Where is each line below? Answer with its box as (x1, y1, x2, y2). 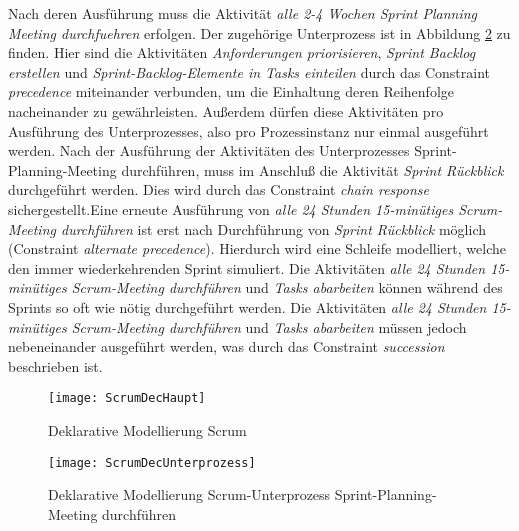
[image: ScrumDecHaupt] (48, 391, 206, 406)
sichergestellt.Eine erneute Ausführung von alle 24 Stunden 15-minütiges (8, 198, 454, 219)
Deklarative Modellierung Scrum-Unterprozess (48, 484, 331, 505)
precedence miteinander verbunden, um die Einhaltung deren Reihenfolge (8, 81, 454, 102)
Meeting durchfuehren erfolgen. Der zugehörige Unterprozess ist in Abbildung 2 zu (8, 22, 511, 43)
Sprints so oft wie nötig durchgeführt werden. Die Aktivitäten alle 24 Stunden (8, 296, 487, 317)
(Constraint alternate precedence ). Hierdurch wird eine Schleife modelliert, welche (8, 238, 506, 259)
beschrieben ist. (8, 355, 103, 376)
